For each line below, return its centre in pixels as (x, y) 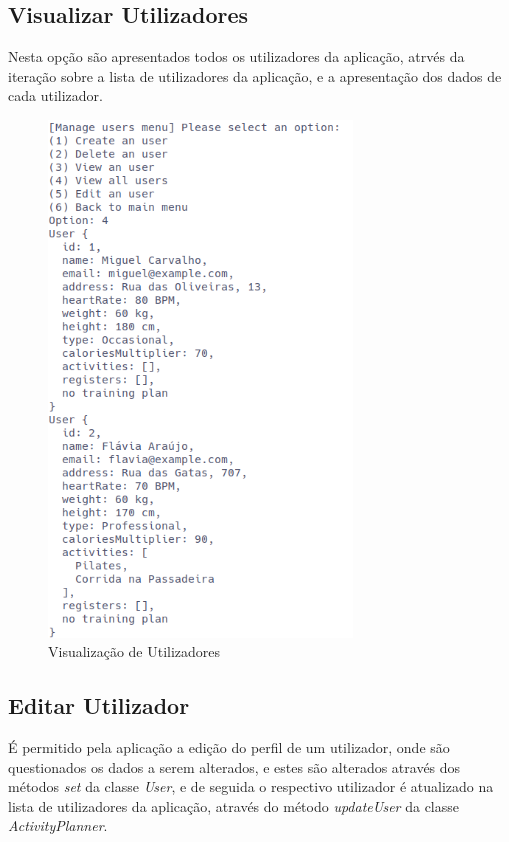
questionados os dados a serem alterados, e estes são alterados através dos (234, 766)
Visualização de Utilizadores (134, 651)
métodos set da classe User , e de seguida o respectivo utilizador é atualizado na (251, 786)
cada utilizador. (55, 95)
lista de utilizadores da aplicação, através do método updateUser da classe (233, 805)
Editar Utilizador (99, 705)
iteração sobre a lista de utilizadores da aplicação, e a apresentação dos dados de (255, 75)
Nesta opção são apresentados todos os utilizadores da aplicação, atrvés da (236, 56)
